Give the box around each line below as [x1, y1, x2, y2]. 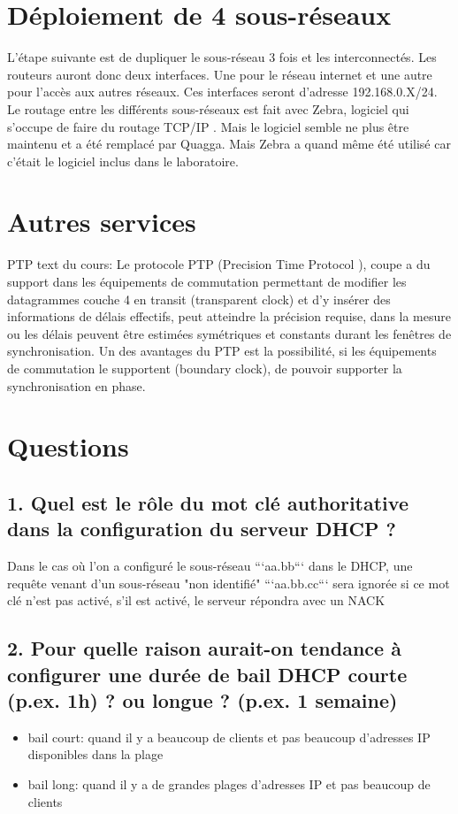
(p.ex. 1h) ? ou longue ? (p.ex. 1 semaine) [7, 687, 398, 714]
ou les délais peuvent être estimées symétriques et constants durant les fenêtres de [7, 324, 452, 342]
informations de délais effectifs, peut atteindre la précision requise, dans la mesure [7, 307, 451, 326]
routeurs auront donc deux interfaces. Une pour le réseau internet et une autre [7, 65, 432, 83]
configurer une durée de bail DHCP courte [7, 660, 408, 687]
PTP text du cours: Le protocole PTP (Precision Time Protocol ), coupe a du [7, 255, 431, 273]
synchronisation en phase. [7, 376, 146, 395]
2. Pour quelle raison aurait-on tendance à [7, 634, 401, 662]
